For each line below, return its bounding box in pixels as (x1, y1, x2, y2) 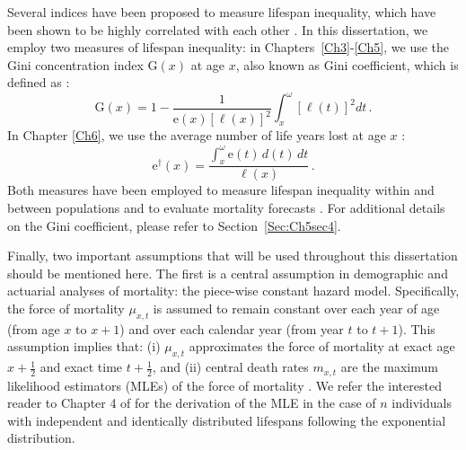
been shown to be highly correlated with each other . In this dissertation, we (7, 20, 428, 39)
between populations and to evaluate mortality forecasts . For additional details (7, 198, 445, 216)
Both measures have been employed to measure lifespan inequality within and (7, 181, 435, 199)
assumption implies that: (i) (7, 337, 161, 356)
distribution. (7, 428, 75, 447)
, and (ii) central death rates (152, 357, 309, 376)
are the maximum (340, 357, 438, 376)
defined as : (7, 73, 70, 92)
